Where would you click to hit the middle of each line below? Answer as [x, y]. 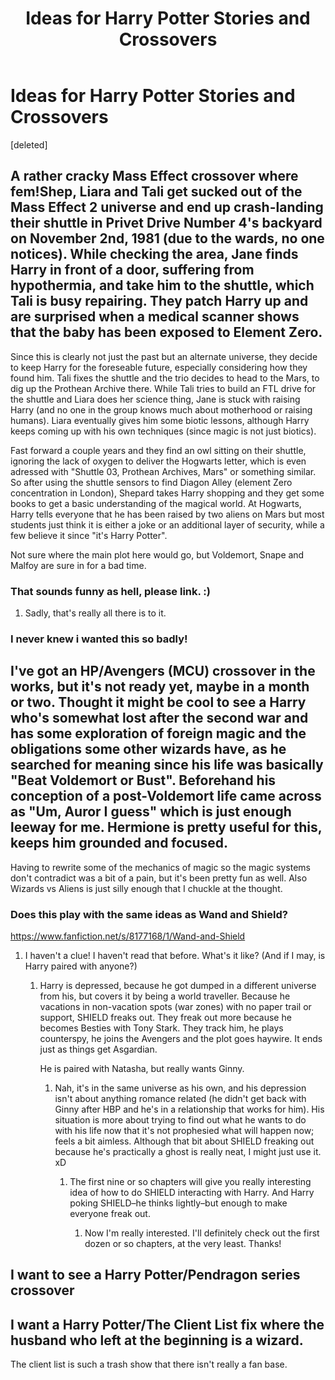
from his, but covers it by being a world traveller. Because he [165, 996]
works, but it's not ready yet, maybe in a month [160, 687]
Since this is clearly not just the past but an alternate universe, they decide [164, 356]
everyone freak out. [110, 1214]
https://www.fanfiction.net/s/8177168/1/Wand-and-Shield [128, 936]
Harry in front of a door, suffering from [132, 270]
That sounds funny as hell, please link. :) [110, 591]
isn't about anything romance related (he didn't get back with [180, 1099]
